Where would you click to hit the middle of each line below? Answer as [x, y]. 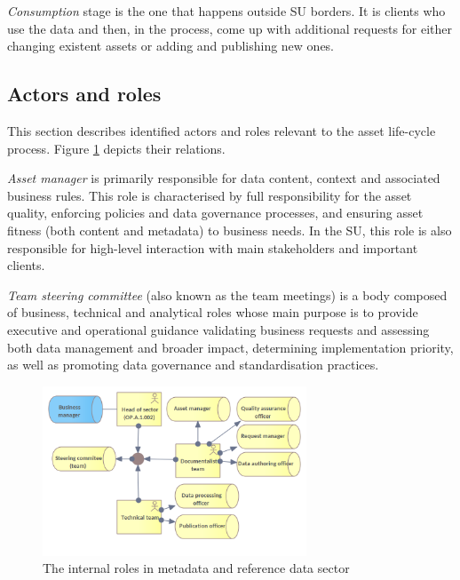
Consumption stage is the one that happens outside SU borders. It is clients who [226, 11]
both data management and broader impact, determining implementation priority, [230, 347]
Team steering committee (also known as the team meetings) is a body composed [227, 294]
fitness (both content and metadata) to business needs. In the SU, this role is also [230, 230]
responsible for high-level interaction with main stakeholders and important [213, 247]
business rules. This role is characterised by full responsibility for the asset [210, 195]
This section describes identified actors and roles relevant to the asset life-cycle [222, 130]
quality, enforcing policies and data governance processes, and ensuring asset [215, 213]
